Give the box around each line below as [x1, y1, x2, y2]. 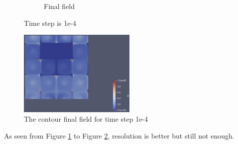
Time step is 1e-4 [24, 17, 77, 28]
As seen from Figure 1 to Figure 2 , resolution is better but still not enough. [4, 131, 235, 141]
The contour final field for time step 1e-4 [24, 114, 148, 124]
